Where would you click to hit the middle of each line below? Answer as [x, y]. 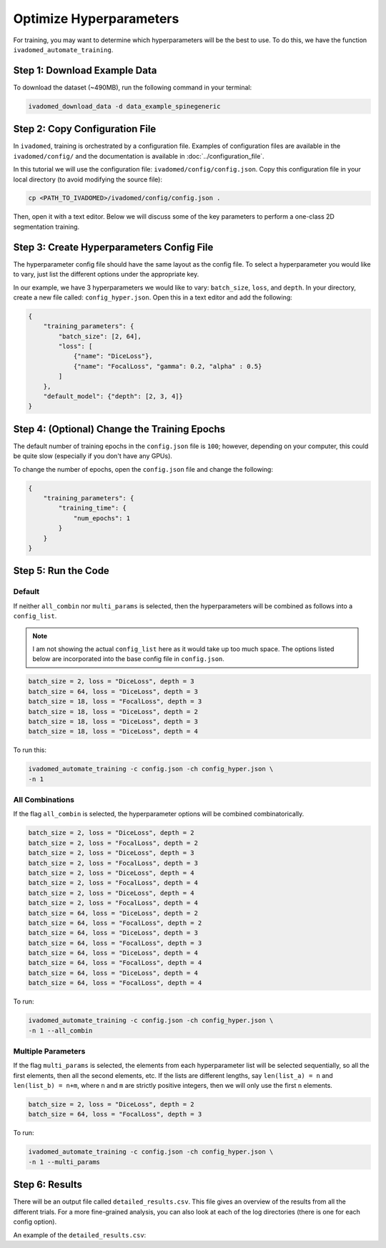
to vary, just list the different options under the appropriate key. [106, 274]
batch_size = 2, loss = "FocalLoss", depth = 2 [113, 843]
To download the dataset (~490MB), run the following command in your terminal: [133, 87]
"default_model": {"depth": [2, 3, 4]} [113, 396]
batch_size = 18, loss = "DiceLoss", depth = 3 [113, 721]
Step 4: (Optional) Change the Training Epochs [119, 429]
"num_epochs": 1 [102, 518]
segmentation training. [46, 227]
